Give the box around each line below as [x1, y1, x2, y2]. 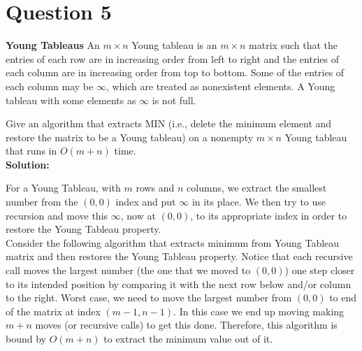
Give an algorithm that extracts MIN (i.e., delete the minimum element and [6, 116, 332, 131]
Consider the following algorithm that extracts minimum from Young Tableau [6, 235, 340, 250]
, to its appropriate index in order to [190, 208, 347, 222]
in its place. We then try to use [191, 194, 326, 209]
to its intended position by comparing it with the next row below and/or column [6, 276, 352, 291]
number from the [6, 194, 78, 209]
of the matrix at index [6, 303, 101, 318]
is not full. [152, 92, 196, 107]
